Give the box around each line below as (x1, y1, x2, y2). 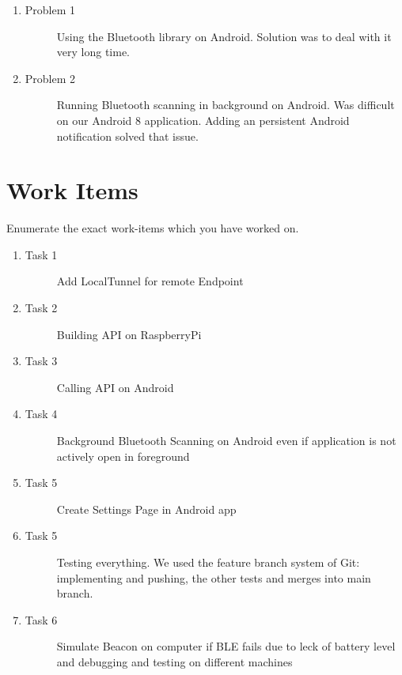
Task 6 (25, 611, 58, 628)
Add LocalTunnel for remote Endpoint (56, 273, 244, 289)
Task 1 (25, 246, 58, 262)
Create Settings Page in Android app (56, 500, 237, 517)
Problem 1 (25, 2, 76, 17)
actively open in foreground (56, 447, 190, 464)
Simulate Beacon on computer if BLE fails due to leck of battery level (56, 638, 396, 654)
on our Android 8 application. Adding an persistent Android (56, 111, 350, 128)
